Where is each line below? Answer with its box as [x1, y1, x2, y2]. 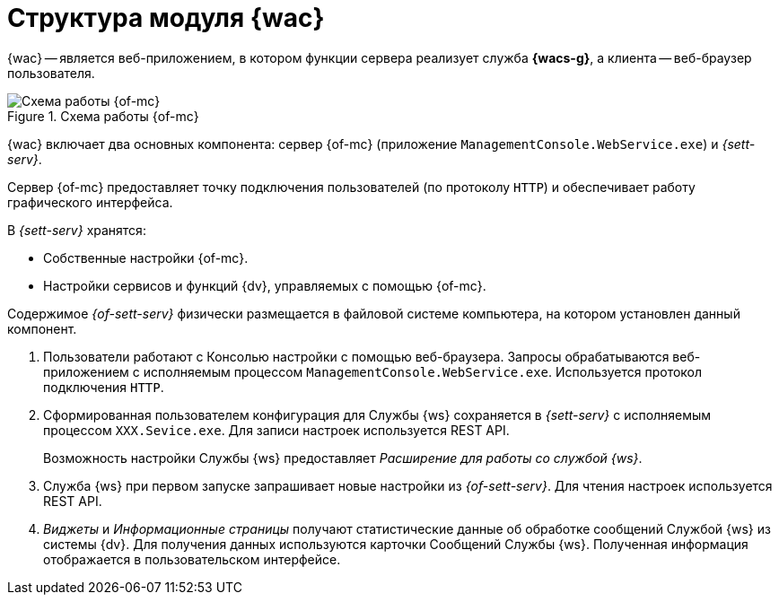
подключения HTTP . [43, 379, 164, 395]
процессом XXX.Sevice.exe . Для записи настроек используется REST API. [43, 422, 510, 438]
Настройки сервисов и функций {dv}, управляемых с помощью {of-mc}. [43, 277, 486, 293]
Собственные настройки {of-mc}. [43, 249, 249, 266]
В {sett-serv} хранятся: [7, 222, 146, 238]
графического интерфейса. [7, 194, 173, 210]
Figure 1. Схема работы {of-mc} [7, 108, 199, 124]
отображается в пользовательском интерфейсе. [43, 551, 341, 567]
